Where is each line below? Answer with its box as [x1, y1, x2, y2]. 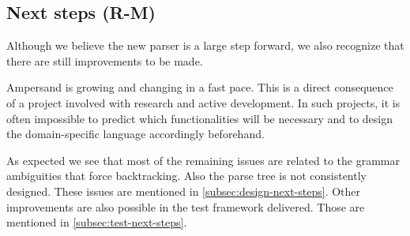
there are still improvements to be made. [6, 52, 203, 69]
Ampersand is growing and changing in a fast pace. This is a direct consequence [6, 79, 393, 96]
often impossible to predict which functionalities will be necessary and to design [6, 110, 393, 126]
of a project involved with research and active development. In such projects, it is [6, 94, 401, 111]
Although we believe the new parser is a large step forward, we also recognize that [6, 37, 404, 54]
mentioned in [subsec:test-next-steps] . [6, 214, 187, 230]
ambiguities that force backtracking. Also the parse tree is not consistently [6, 167, 367, 184]
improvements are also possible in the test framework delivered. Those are [6, 198, 365, 215]
